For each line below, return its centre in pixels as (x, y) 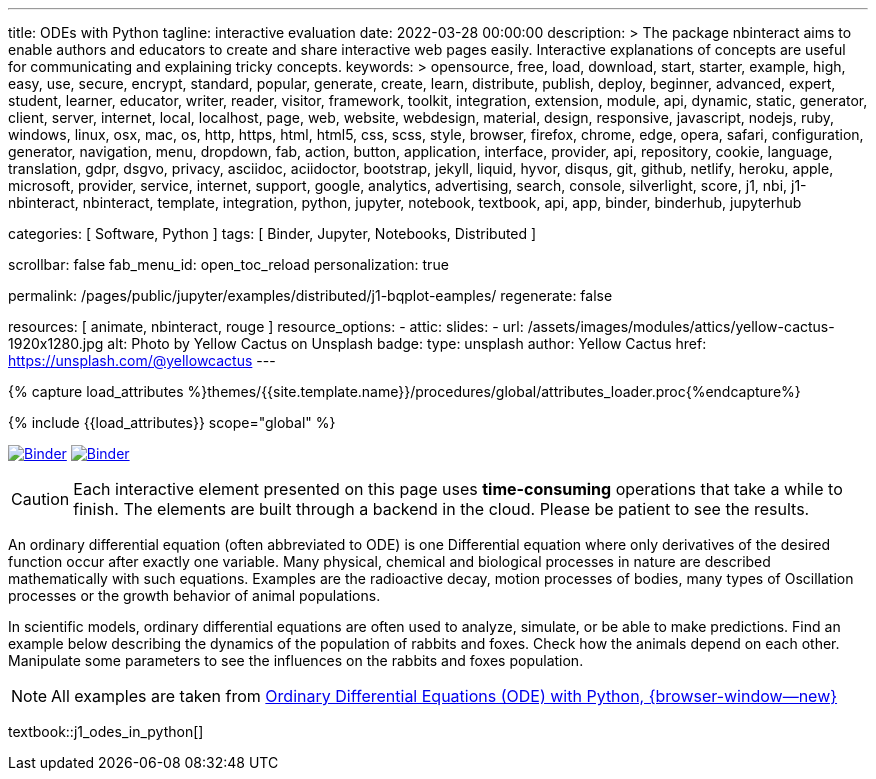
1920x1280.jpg (56, 343)
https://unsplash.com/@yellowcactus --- (142, 360)
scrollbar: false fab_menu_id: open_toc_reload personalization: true (228, 264)
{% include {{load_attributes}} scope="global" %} (172, 422)
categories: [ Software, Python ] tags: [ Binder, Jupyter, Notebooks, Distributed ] (272, 233)
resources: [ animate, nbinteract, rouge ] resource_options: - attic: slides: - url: (266, 326)
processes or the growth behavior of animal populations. (194, 595)
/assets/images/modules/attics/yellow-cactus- (681, 326)
